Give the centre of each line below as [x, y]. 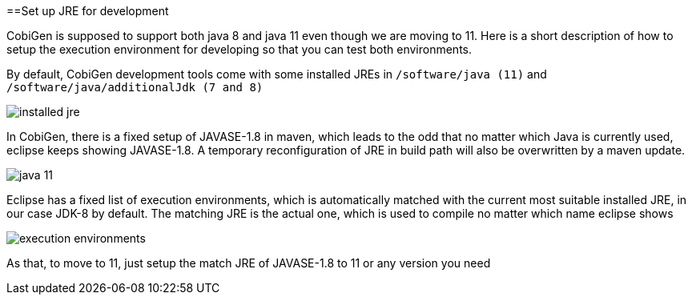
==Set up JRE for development [88, 11]
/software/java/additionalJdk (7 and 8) [135, 87]
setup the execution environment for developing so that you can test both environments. [239, 49]
